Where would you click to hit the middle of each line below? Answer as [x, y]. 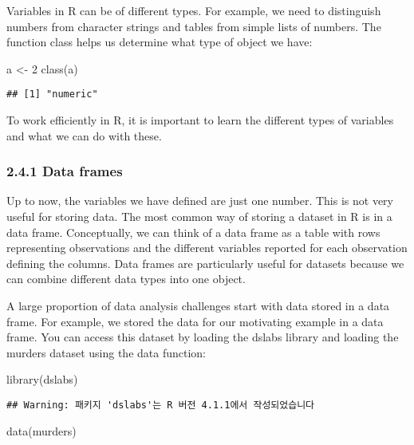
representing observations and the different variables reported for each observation [207, 248]
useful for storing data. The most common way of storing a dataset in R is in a [199, 217]
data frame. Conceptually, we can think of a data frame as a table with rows [193, 232]
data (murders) [41, 430]
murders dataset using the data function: [106, 352]
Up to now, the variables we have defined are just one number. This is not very [200, 201]
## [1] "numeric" [52, 95]
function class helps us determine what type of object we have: [160, 42]
